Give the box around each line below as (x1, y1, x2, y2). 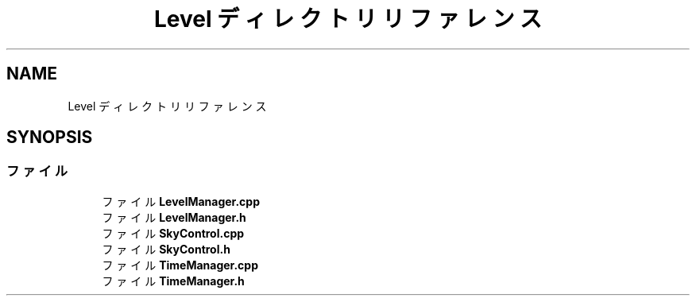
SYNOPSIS (6, 127, 93, 148)
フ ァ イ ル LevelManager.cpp (102, 194, 261, 208)
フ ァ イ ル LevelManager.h (102, 210, 246, 224)
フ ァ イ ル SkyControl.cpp (102, 226, 245, 240)
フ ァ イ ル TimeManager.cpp (102, 257, 258, 272)
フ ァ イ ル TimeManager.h (102, 273, 245, 288)
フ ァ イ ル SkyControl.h (102, 242, 230, 256)
